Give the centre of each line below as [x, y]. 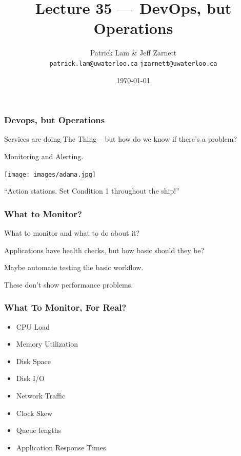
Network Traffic [41, 396]
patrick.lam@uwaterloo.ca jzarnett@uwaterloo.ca [133, 63]
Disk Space [33, 361]
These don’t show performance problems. [69, 284]
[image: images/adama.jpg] [50, 174]
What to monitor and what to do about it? [72, 233]
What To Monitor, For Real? [65, 307]
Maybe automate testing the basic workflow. [74, 267]
